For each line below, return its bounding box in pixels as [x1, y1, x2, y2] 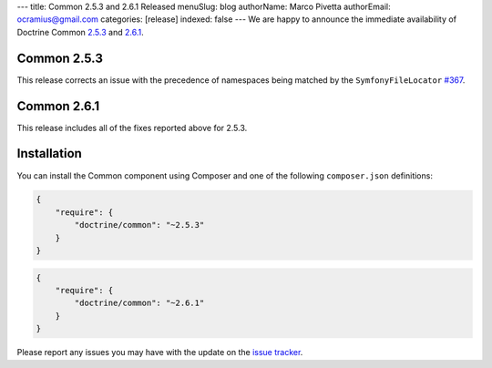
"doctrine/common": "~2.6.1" [74, 298, 205, 309]
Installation [16, 146, 82, 161]
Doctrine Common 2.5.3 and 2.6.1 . [16, 26, 145, 37]
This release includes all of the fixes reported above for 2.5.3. [16, 122, 248, 133]
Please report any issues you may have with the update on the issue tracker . [16, 347, 303, 358]
